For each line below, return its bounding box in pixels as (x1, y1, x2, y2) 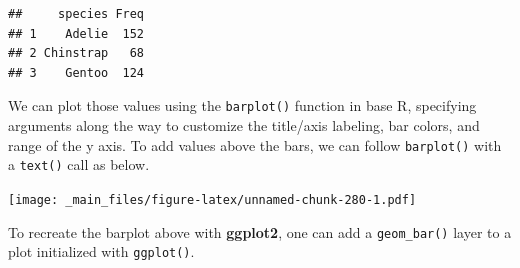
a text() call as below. (8, 154, 150, 175)
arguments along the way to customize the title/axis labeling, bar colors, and (8, 115, 480, 136)
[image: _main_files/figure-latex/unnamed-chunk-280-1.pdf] (8, 192, 417, 207)
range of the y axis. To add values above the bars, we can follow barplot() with (8, 134, 502, 155)
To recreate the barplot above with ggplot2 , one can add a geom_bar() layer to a (8, 221, 512, 242)
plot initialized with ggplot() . (8, 241, 195, 262)
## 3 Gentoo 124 (8, 65, 145, 80)
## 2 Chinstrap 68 (8, 46, 145, 61)
